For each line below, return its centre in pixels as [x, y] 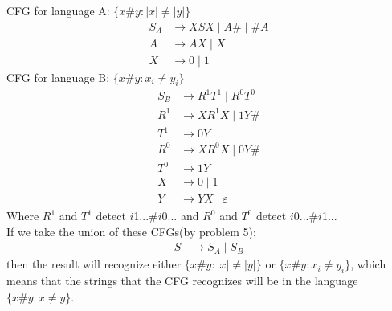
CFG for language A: [58, 10]
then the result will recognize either [94, 264]
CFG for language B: [58, 77]
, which [368, 264]
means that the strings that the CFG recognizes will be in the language [182, 281]
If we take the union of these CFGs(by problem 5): [131, 231]
